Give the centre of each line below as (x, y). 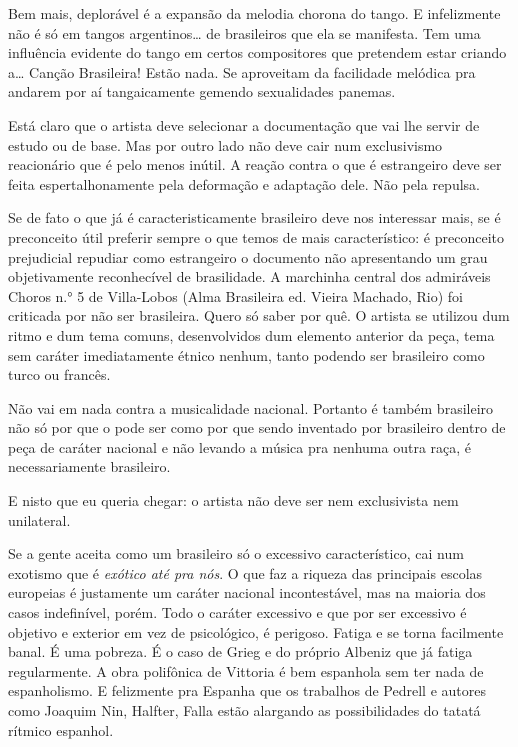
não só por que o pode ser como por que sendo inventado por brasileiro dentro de (257, 427)
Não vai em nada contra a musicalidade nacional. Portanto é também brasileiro (251, 407)
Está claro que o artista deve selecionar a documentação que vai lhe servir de (244, 124)
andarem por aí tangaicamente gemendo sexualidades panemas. (202, 91)
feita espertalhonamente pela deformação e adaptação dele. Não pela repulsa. (244, 183)
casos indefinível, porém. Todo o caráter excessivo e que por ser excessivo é (237, 612)
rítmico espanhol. (61, 729)
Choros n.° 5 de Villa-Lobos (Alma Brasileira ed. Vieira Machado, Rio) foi (235, 295)
